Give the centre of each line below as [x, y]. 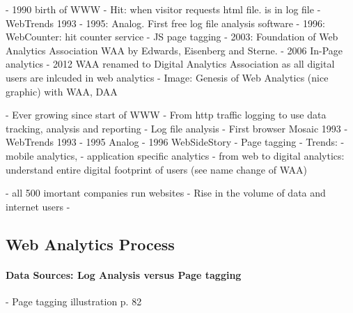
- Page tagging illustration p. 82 [74, 301]
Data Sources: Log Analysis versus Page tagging [124, 274]
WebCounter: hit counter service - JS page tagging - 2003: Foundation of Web [172, 37]
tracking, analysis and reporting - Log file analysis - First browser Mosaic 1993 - [177, 128]
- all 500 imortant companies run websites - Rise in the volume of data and [166, 193]
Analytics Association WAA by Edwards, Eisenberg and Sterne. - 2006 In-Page [174, 50]
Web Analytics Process [90, 244]
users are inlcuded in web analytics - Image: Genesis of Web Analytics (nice [167, 77]
